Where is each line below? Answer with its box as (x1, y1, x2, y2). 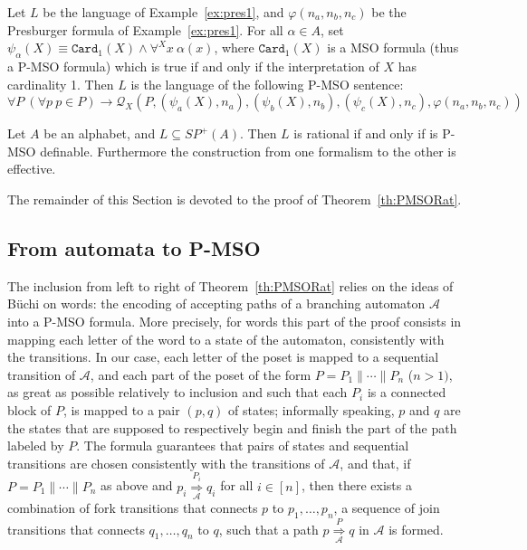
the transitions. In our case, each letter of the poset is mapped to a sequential (7, 347, 439, 366)
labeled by (7, 436, 64, 455)
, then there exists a (302, 476, 412, 495)
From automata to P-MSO (7, 233, 261, 261)
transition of (7, 365, 76, 384)
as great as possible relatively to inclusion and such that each (7, 383, 348, 402)
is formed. (388, 519, 444, 538)
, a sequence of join (333, 498, 440, 517)
